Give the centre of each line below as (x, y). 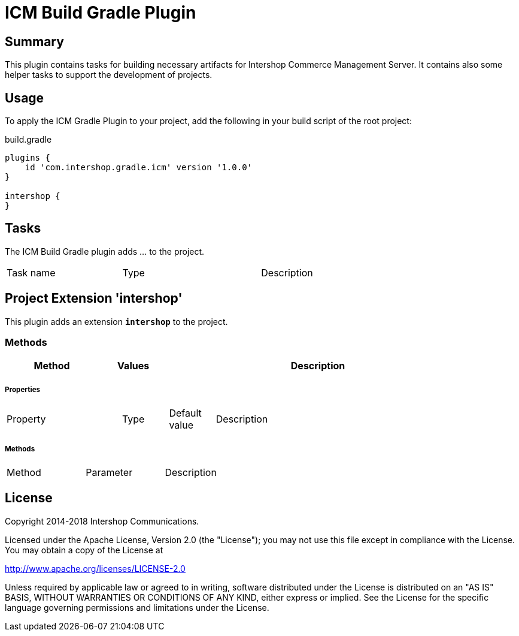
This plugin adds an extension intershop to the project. (116, 321)
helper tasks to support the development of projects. (109, 75)
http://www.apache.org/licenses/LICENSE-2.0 (95, 568)
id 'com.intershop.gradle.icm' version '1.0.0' (139, 168)
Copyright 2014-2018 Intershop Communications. (102, 521)
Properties (23, 389)
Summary (34, 41)
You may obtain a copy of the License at (84, 550)
